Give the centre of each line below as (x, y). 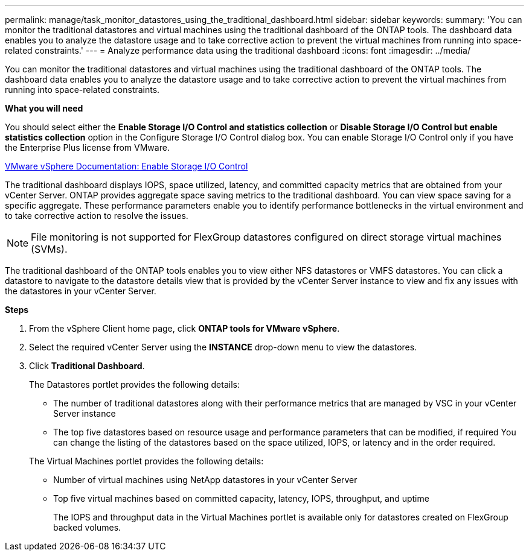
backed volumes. (87, 527)
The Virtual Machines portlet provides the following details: (146, 461)
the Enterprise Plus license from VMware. (87, 147)
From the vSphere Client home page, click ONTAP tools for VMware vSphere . (184, 328)
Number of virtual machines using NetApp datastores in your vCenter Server (205, 480)
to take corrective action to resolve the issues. (97, 216)
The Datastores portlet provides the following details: (134, 384)
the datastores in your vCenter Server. (81, 291)
